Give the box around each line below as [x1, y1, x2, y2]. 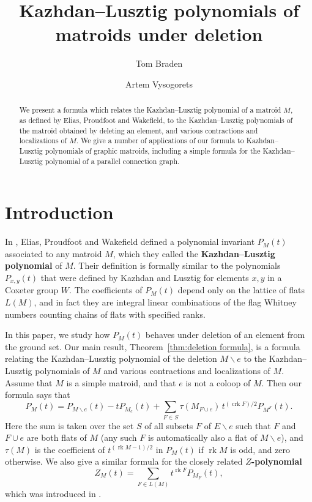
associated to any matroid [5, 247, 102, 260]
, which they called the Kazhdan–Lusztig [113, 247, 275, 260]
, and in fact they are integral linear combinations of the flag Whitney [34, 296, 297, 308]
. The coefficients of [69, 283, 143, 296]
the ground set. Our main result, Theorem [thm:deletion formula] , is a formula [5, 340, 300, 353]
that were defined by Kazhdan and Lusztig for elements [40, 271, 249, 283]
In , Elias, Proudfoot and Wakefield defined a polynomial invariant [5, 235, 255, 248]
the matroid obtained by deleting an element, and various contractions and [19, 125, 258, 135]
